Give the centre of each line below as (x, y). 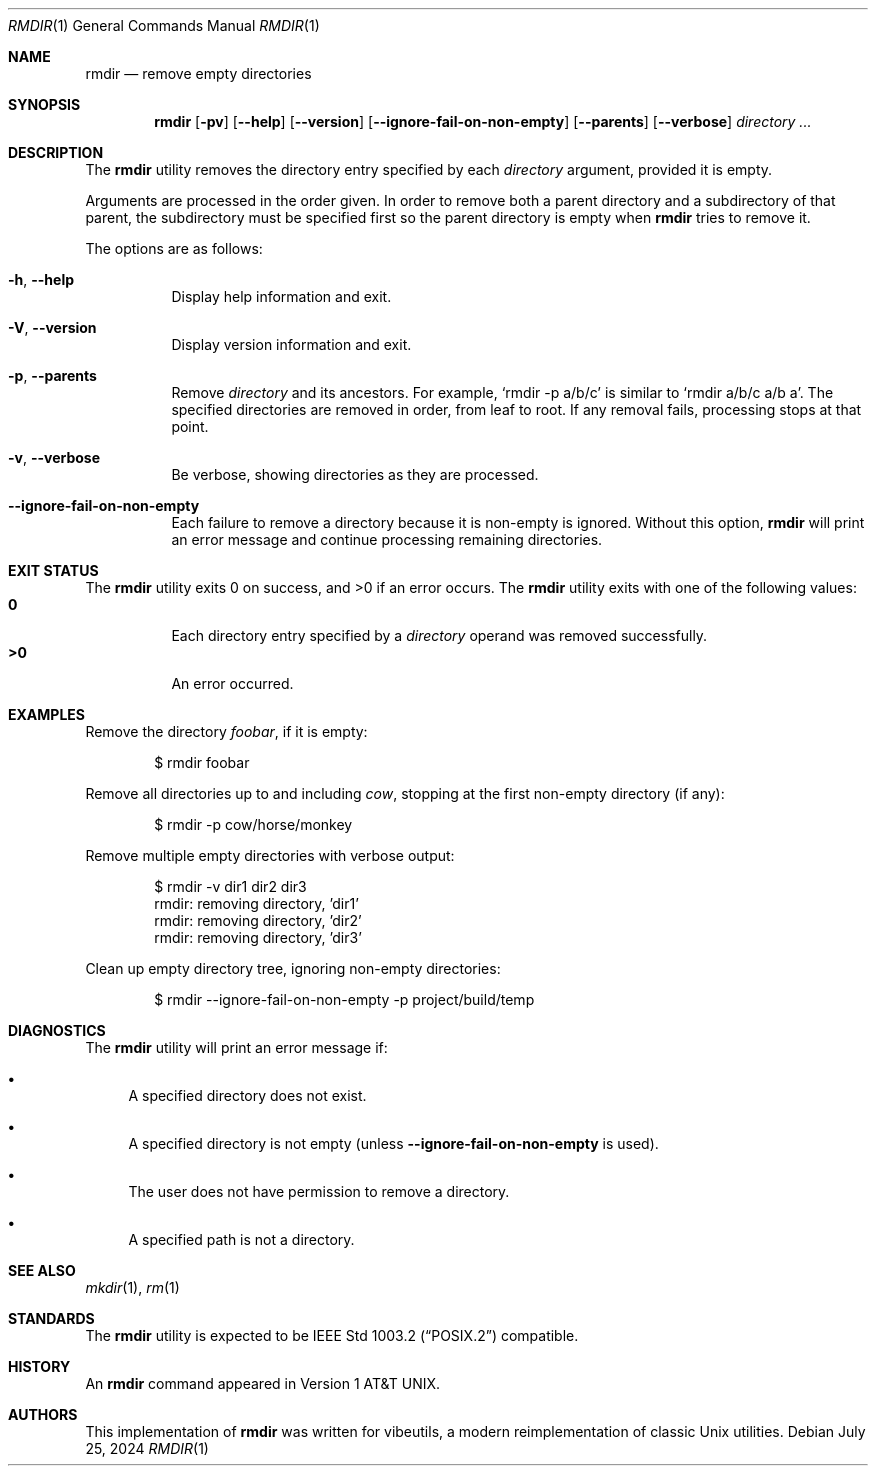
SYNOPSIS (44, 104)
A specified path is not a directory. (241, 1239)
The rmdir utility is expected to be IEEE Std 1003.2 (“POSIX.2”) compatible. (332, 1335)
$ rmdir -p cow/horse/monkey (253, 824)
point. (190, 426)
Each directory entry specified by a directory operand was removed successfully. (439, 635)
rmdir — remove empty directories (198, 73)
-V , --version (52, 327)
